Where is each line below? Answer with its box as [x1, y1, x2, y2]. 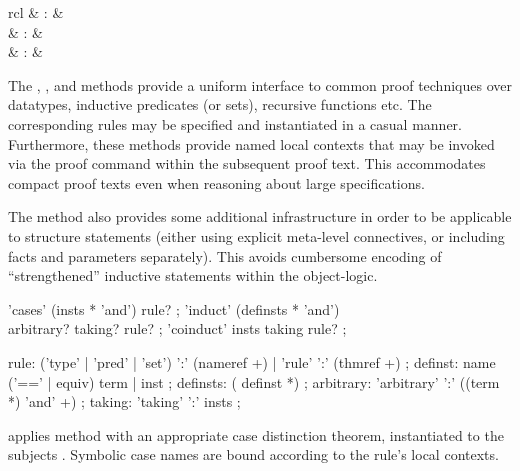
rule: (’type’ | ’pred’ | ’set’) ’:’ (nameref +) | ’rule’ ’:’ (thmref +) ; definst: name [8, 351, 496, 372]
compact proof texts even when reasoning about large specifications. [8, 172, 425, 193]
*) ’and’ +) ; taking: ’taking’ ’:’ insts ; [8, 391, 241, 412]
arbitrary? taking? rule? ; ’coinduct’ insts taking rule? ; [8, 318, 347, 339]
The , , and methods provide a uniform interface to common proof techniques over [8, 74, 512, 95]
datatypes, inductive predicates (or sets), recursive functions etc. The [8, 94, 432, 115]
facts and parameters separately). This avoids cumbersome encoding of [8, 245, 442, 266]
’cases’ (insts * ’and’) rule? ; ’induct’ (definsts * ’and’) [8, 298, 340, 319]
